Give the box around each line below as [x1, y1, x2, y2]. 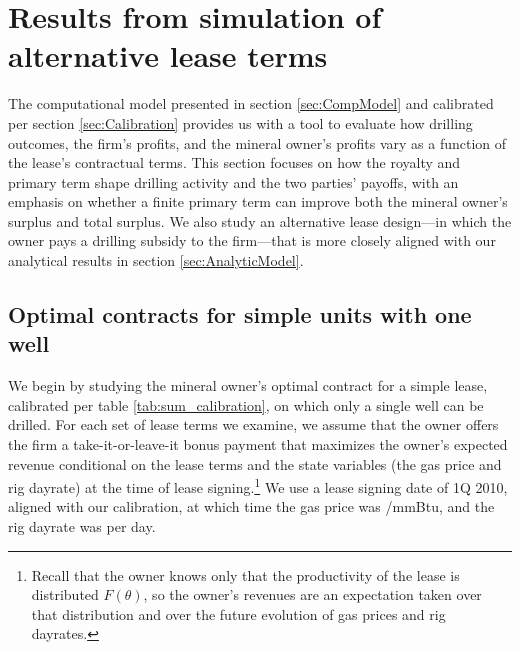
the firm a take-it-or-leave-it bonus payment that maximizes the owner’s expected [8, 434, 508, 455]
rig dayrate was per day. [8, 516, 156, 537]
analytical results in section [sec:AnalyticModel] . [8, 250, 304, 271]
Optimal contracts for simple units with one [8, 299, 472, 330]
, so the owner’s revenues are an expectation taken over [143, 584, 482, 605]
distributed [31, 584, 99, 605]
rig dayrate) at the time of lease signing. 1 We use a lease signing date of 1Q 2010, [8, 474, 508, 497]
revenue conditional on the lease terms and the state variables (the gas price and [8, 453, 502, 474]
